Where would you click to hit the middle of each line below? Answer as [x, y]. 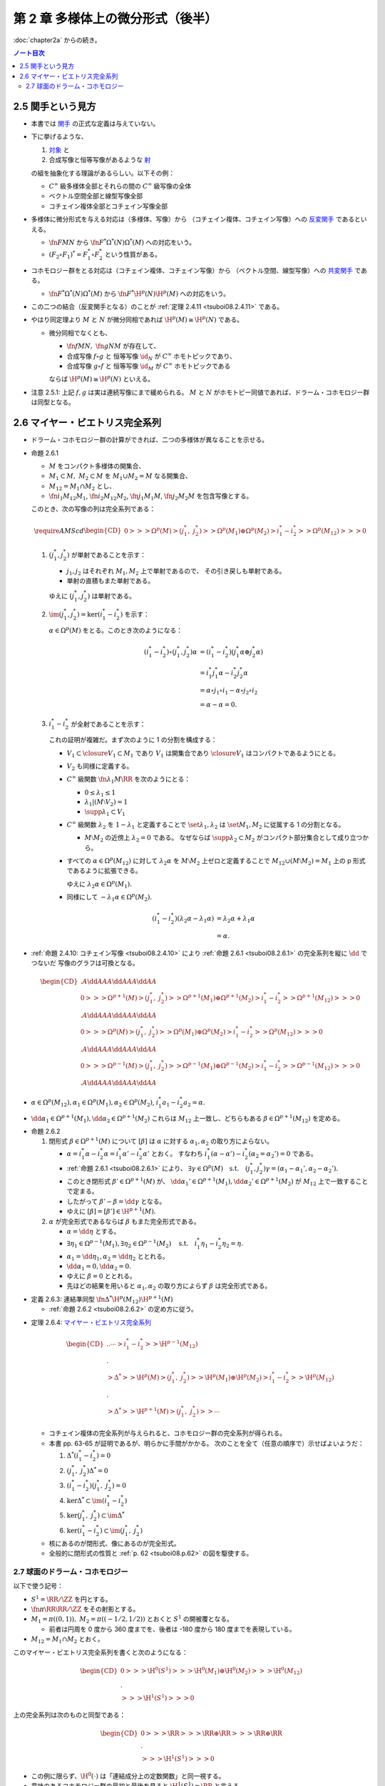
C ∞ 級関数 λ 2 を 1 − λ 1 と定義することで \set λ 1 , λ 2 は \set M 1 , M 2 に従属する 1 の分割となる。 [206, 825]
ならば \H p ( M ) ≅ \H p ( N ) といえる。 [102, 379]
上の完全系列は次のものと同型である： [70, 1715]
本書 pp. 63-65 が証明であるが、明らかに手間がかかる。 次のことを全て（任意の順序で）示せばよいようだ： [206, 1443]
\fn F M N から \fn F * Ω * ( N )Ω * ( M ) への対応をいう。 [122, 242]
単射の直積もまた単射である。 [111, 581]
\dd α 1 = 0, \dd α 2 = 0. [99, 1267]
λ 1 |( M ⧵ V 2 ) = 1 [106, 803]
